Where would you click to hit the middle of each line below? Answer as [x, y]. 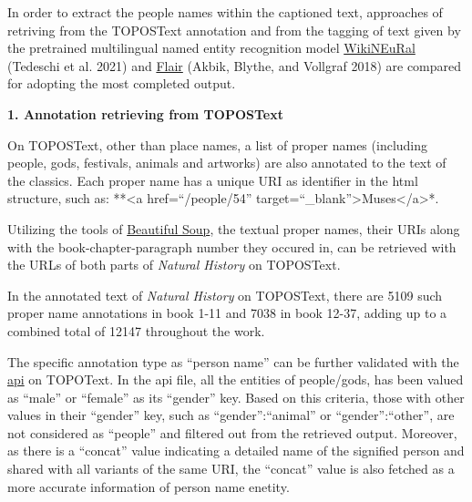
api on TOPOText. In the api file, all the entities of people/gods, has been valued [236, 379]
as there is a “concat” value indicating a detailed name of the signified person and [236, 451]
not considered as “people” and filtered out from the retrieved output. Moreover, [232, 432]
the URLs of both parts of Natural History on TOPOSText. [174, 265]
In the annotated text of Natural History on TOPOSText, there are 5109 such [225, 295]
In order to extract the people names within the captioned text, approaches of [225, 12]
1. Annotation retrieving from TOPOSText [145, 113]
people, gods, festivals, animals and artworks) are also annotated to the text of [227, 163]
